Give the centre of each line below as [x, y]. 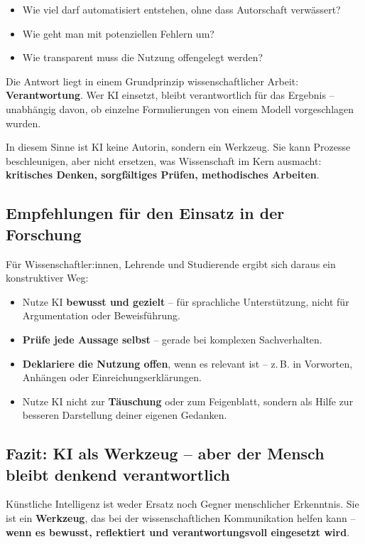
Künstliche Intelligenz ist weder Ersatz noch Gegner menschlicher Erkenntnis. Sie [182, 504]
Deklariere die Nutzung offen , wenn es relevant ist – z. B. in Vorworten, [187, 363]
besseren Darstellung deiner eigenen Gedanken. [125, 415]
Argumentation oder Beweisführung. [101, 315]
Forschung [44, 234]
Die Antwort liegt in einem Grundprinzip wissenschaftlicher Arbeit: [152, 81]
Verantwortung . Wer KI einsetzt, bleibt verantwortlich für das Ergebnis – [170, 95]
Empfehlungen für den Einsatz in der [145, 213]
